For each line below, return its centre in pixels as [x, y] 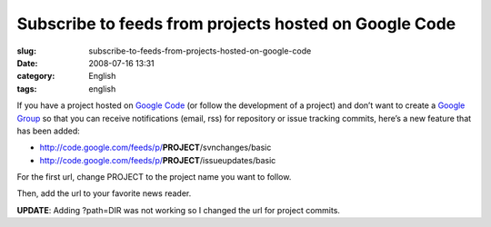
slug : [26, 51]
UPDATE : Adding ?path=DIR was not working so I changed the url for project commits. [179, 210]
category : [36, 76]
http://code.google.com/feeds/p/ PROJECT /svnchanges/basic [155, 148]
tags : [27, 89]
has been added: [49, 131]
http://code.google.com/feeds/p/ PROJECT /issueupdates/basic [158, 160]
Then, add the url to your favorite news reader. [104, 193]
